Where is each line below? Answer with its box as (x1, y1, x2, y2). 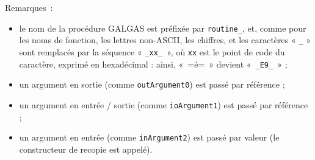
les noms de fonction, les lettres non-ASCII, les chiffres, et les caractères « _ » (19, 33, 311, 46)
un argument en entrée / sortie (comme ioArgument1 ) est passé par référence (19, 98, 308, 111)
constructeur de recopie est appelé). (19, 142, 153, 155)
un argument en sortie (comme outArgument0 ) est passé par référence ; (19, 78, 285, 91)
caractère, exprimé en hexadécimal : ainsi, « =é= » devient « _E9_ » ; (19, 57, 288, 70)
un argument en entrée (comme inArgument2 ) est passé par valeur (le (19, 131, 280, 144)
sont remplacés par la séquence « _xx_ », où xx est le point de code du (19, 45, 285, 58)
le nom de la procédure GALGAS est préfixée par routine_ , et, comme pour (19, 21, 306, 34)
